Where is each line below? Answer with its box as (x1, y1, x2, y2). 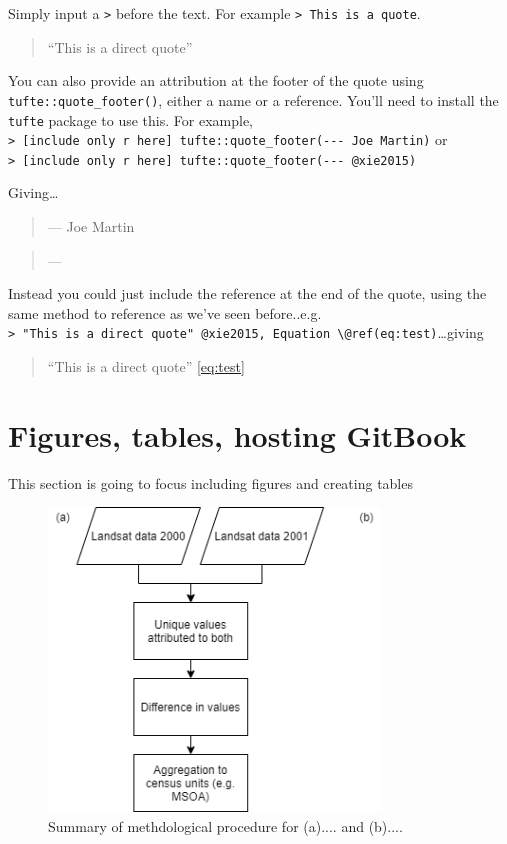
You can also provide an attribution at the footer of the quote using (8, 70, 424, 91)
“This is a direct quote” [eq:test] (47, 356, 245, 377)
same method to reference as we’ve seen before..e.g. (8, 302, 322, 323)
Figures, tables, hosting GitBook (8, 414, 467, 455)
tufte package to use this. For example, (8, 109, 253, 130)
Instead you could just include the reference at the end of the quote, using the (8, 283, 487, 304)
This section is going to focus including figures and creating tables (8, 472, 413, 493)
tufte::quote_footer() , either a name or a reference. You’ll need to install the (8, 89, 499, 110)
